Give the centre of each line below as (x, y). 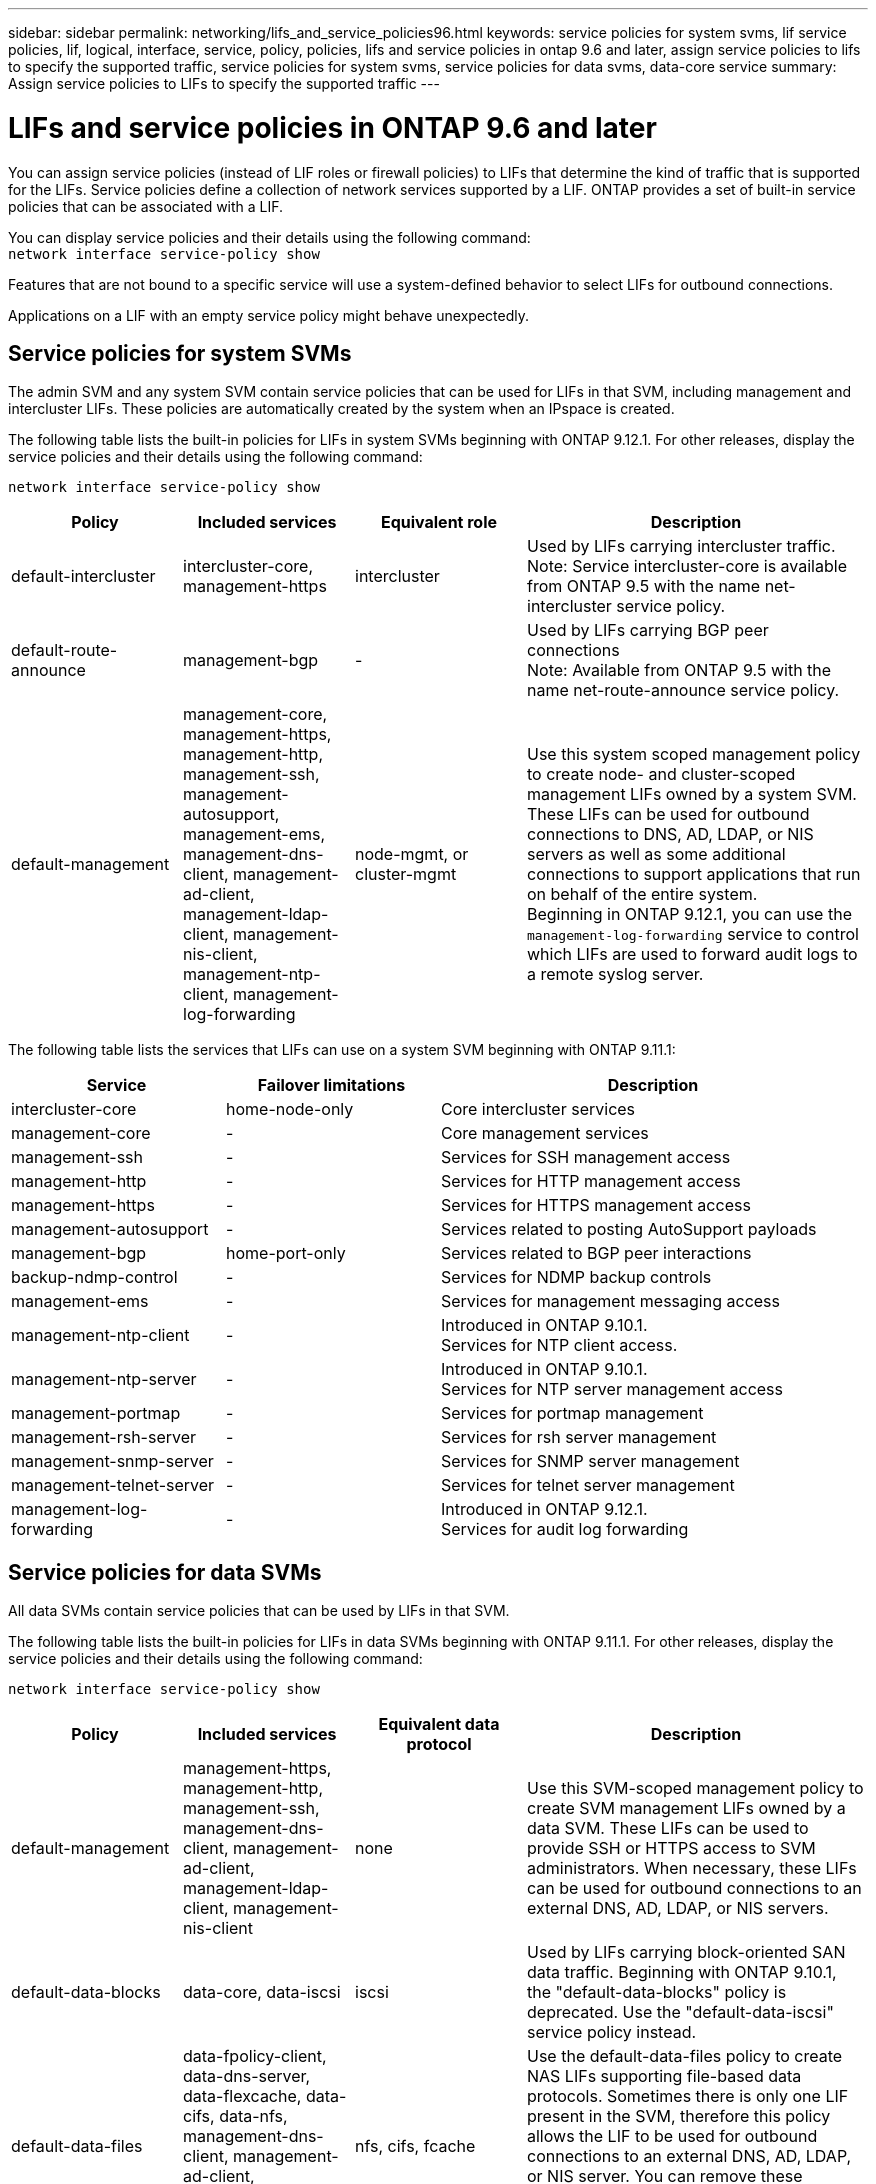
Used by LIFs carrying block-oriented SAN (686, 1952)
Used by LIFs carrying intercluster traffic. (681, 546)
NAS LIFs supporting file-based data (664, 2076)
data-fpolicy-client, (255, 2056)
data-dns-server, (247, 2076)
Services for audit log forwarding (565, 1529)
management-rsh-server (104, 1437)
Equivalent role (439, 522)
